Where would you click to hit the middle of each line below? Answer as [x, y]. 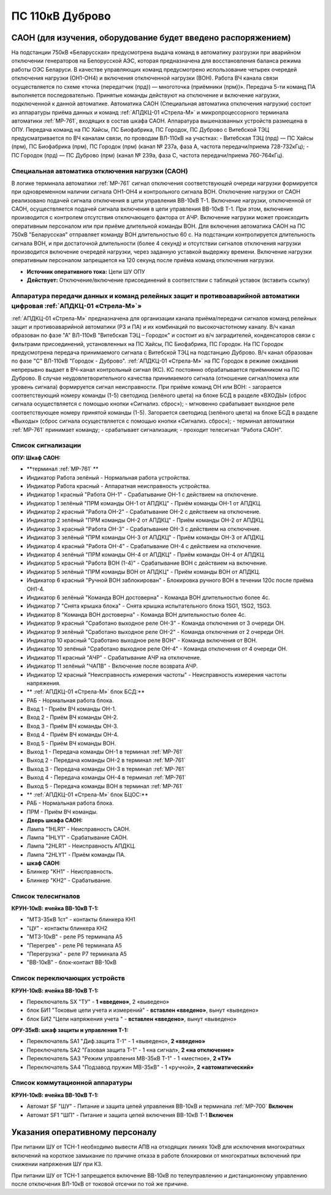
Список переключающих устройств [68, 978]
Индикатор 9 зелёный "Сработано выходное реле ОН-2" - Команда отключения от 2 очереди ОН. [156, 631]
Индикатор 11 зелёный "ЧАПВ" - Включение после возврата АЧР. [112, 666]
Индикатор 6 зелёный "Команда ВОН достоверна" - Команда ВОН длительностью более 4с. [148, 597]
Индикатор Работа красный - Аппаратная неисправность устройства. [119, 486]
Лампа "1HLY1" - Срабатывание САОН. [77, 837]
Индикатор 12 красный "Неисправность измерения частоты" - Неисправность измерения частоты [157, 674]
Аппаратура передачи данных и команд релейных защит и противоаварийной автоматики [155, 296]
